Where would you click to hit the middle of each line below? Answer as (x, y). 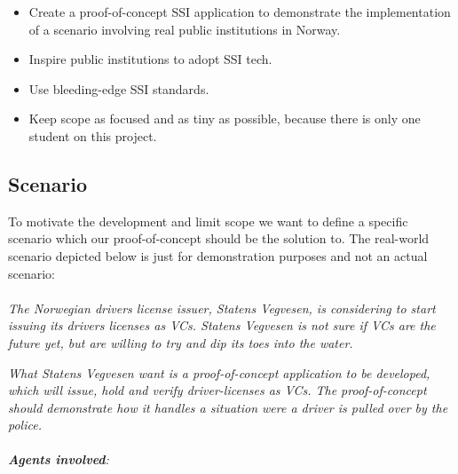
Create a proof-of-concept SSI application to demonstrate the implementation (240, 12)
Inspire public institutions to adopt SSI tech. (150, 59)
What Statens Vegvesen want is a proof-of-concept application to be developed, (219, 372)
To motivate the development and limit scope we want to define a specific (208, 221)
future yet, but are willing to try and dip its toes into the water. (181, 342)
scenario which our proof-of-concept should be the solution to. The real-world (219, 238)
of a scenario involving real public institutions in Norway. (185, 29)
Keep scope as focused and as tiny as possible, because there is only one (225, 118)
